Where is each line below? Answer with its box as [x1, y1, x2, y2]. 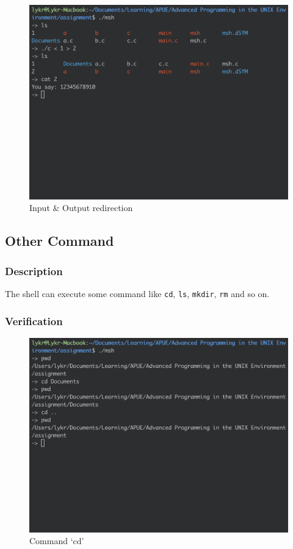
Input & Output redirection [29, 201, 133, 214]
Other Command [5, 231, 114, 250]
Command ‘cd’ [29, 534, 84, 547]
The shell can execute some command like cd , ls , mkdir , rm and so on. [5, 287, 270, 300]
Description [5, 263, 63, 278]
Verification [5, 313, 63, 328]
